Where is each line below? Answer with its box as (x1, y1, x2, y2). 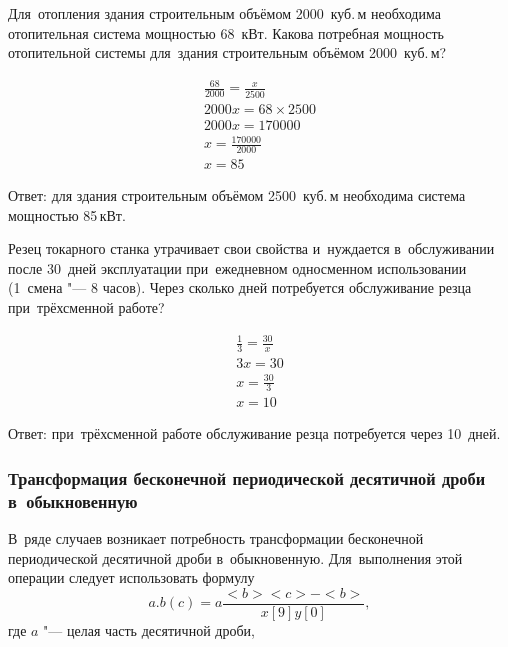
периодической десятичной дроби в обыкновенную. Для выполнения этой (8, 547, 463, 568)
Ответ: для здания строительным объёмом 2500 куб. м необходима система (8, 185, 466, 206)
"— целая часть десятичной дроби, (43, 620, 255, 641)
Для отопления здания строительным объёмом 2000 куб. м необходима (8, 3, 441, 23)
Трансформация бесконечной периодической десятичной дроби (8, 466, 486, 490)
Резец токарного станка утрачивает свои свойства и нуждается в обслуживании (8, 238, 495, 259)
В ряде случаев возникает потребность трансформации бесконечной (8, 528, 424, 549)
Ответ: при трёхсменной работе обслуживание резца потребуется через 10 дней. (8, 423, 501, 444)
